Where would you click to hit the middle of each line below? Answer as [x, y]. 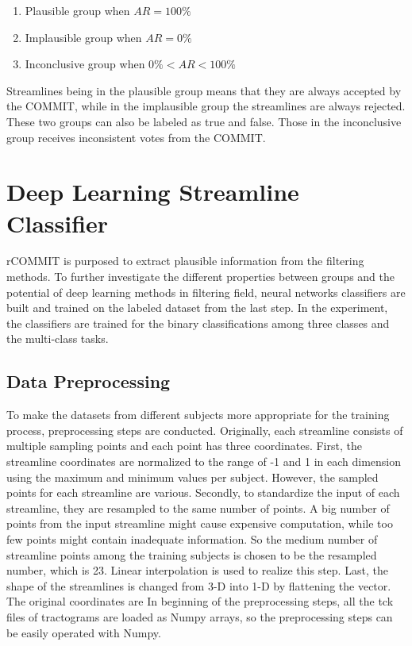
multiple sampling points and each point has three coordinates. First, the [184, 446]
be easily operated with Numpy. [84, 632]
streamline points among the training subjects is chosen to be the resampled [192, 554]
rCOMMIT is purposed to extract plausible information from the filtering [185, 261]
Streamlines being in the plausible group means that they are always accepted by [204, 90]
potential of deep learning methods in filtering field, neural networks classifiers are [206, 292]
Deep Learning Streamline [153, 192]
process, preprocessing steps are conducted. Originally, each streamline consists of [205, 430]
